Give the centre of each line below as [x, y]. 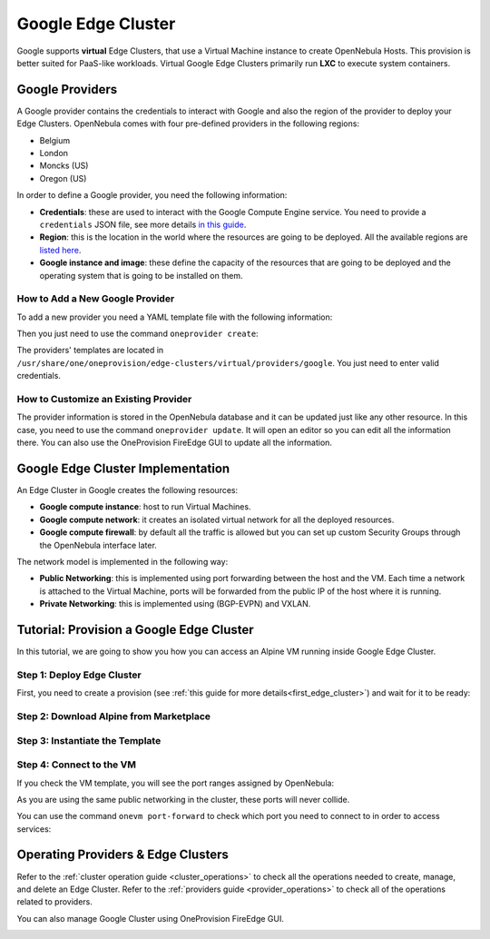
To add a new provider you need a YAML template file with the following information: [175, 317]
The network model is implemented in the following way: [122, 562]
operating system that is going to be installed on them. [141, 275]
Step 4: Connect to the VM [76, 765]
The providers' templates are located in [90, 351]
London [54, 153]
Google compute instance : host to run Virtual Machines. [145, 507]
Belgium [55, 140]
